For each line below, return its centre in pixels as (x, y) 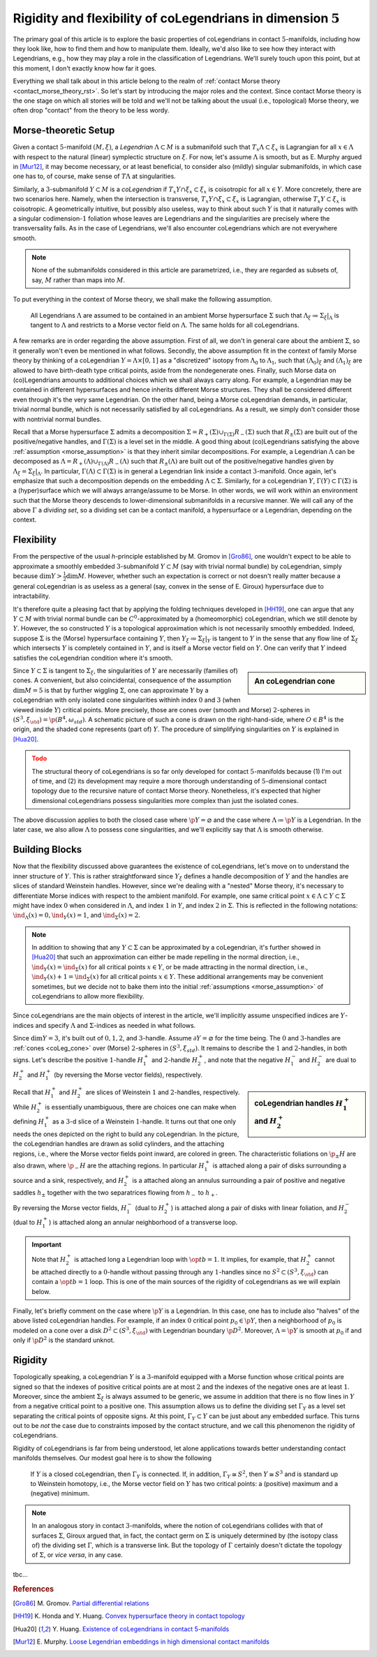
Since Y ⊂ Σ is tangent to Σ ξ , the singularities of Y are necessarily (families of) (126, 671)
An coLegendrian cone (295, 681)
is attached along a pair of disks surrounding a (280, 1165)
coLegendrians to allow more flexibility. (88, 996)
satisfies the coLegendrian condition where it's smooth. (93, 658)
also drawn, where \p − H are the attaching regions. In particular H (109, 1166)
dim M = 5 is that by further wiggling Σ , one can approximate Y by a (111, 690)
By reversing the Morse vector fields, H (70, 1207)
